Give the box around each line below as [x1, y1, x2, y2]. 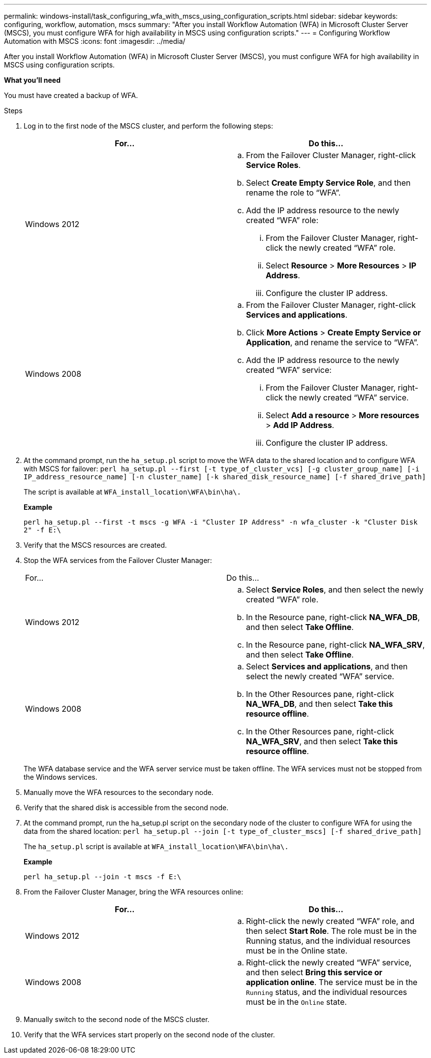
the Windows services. [24, 773, 97, 781]
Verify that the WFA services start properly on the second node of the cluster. [24, 1030, 275, 1039]
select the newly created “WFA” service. [246, 671, 395, 681]
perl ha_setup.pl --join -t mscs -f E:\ [24, 873, 182, 881]
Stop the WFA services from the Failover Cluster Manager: [24, 556, 212, 564]
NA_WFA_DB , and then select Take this [246, 699, 393, 709]
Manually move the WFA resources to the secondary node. [24, 788, 214, 796]
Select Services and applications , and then [246, 661, 408, 671]
